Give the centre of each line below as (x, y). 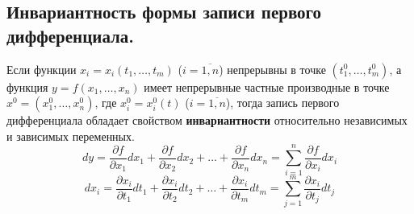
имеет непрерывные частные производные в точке (267, 86)
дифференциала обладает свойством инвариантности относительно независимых (207, 120)
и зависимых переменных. (71, 136)
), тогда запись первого (282, 103)
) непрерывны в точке (272, 69)
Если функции (42, 69)
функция (27, 86)
